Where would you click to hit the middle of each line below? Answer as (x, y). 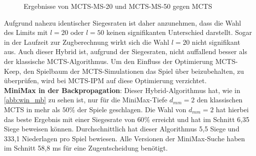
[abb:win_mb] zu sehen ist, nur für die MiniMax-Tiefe (86, 100)
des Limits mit (26, 32)
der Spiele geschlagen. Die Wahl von (132, 109)
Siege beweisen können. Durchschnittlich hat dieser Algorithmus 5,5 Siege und (122, 129)
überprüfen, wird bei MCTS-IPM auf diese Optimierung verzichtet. (105, 80)
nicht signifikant (216, 42)
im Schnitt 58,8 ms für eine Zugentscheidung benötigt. (86, 148)
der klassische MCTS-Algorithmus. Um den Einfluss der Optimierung (109, 61)
